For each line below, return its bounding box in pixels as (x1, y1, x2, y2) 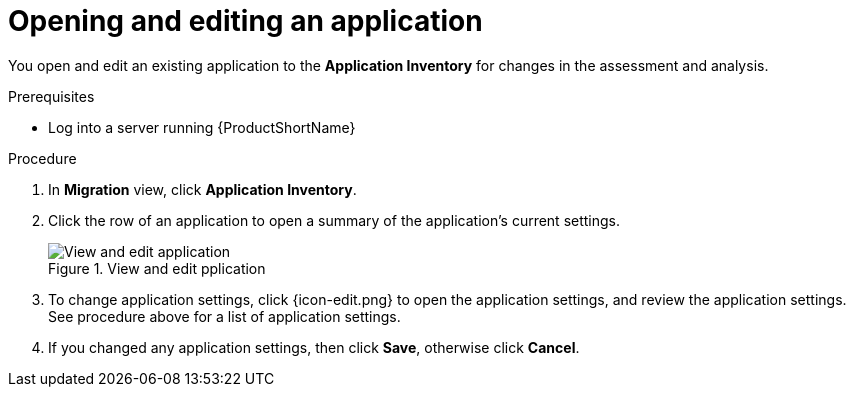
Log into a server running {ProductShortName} (48, 118, 356, 136)
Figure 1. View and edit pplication (48, 259, 266, 277)
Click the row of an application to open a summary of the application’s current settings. (48, 211, 621, 229)
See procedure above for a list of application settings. (48, 307, 401, 325)
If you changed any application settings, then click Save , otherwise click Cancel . (48, 338, 580, 356)
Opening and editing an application (8, 4, 483, 38)
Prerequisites (8, 87, 95, 105)
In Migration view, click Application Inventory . (48, 180, 357, 198)
